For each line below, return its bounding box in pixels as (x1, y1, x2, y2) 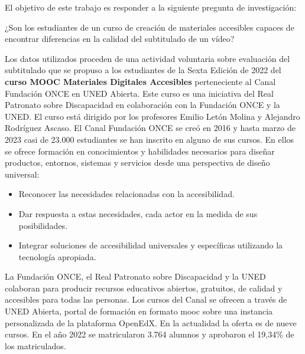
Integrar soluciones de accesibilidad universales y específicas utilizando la (18, 239, 283, 251)
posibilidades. (18, 219, 68, 231)
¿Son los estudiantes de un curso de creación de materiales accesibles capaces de (5, 21, 294, 33)
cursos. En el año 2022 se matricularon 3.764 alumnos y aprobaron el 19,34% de (5, 328, 294, 340)
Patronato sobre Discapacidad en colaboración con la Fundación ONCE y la (5, 99, 280, 111)
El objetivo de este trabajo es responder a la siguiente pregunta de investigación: (5, 1, 297, 13)
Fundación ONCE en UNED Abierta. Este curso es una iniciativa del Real (5, 87, 274, 99)
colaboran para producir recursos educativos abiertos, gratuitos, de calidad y (5, 281, 283, 294)
